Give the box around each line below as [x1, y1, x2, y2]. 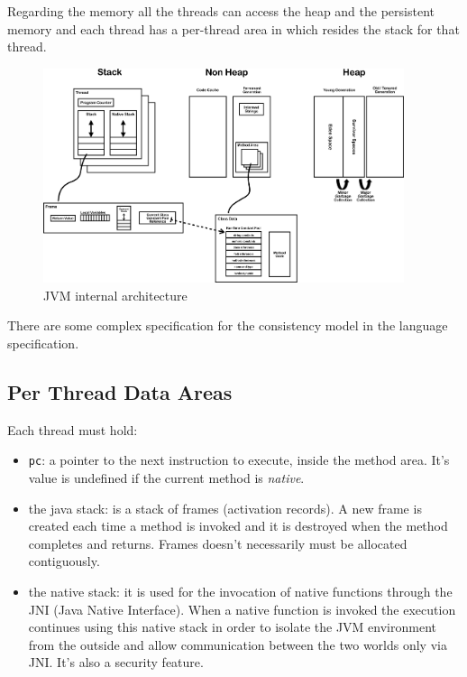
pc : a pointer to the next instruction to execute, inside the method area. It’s [28, 450, 450, 469]
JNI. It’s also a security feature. [28, 653, 204, 672]
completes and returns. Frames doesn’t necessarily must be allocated [28, 533, 407, 552]
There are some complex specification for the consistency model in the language [7, 316, 448, 335]
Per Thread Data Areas [7, 377, 233, 405]
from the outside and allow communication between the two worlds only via [28, 635, 447, 654]
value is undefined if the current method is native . [28, 468, 305, 487]
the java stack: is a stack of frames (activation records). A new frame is [28, 498, 422, 517]
